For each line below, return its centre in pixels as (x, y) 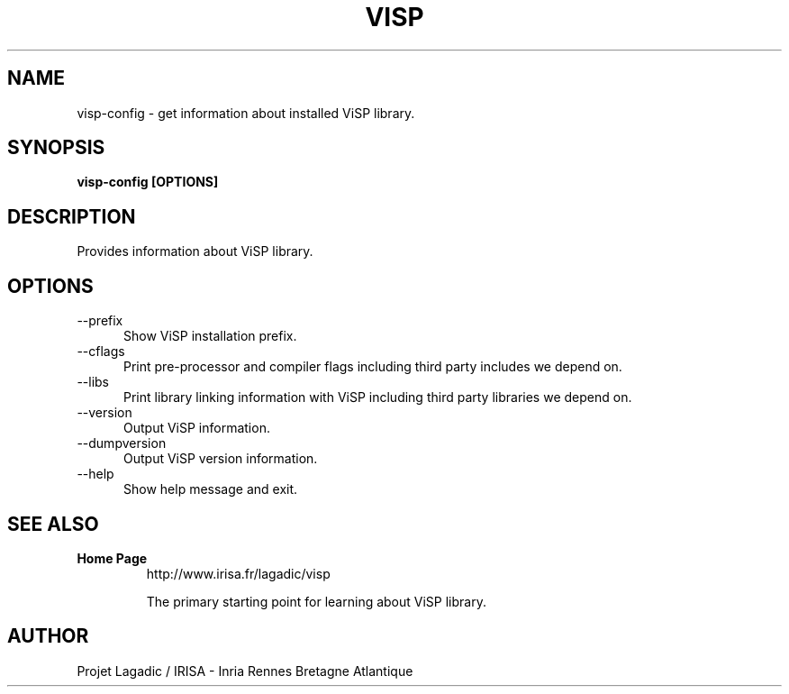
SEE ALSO (53, 524)
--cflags (101, 352)
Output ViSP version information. (221, 459)
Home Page (112, 558)
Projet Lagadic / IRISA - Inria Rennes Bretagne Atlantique (245, 671)
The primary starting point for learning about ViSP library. (316, 601)
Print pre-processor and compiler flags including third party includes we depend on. (373, 367)
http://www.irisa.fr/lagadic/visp (238, 573)
